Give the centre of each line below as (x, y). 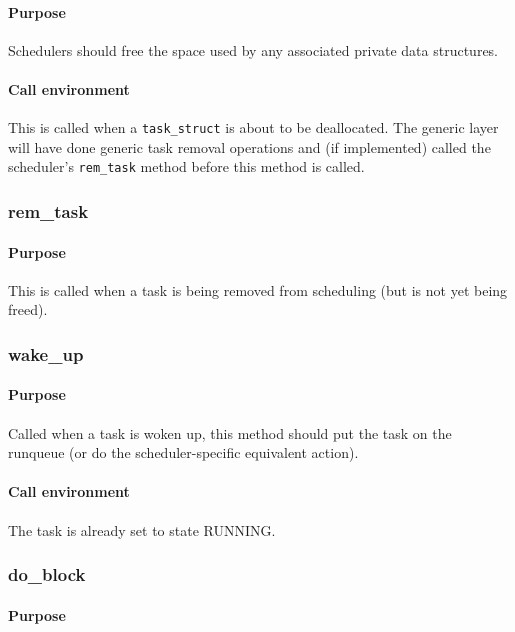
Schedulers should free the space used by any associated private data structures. (253, 49)
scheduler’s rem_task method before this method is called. (186, 166)
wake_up (46, 353)
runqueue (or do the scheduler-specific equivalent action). (183, 452)
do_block (47, 574)
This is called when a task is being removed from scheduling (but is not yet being (258, 289)
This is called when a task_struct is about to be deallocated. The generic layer (253, 127)
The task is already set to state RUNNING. (142, 529)
